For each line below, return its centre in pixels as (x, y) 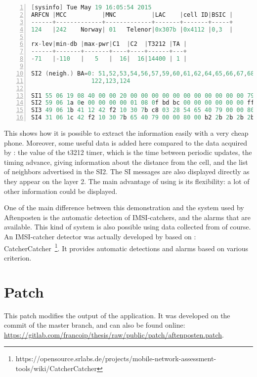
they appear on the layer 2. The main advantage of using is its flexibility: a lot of (127, 181)
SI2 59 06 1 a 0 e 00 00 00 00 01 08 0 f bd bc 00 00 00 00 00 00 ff (143, 103)
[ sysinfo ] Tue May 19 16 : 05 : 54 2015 (91, 7)
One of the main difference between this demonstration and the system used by (124, 207)
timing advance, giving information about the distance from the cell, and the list (126, 162)
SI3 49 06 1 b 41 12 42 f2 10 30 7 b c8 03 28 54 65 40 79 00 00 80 (143, 110)
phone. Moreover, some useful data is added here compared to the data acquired (126, 142)
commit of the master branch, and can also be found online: (95, 325)
